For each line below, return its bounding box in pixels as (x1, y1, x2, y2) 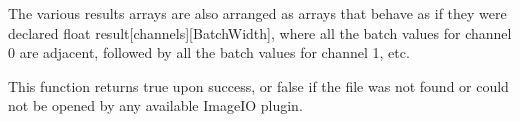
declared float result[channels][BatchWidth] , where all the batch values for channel (8, 22, 512, 43)
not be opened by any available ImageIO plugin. (8, 95, 303, 116)
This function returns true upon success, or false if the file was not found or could (8, 75, 509, 96)
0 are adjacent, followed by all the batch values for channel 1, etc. (8, 42, 410, 63)
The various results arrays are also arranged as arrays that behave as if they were (8, 3, 507, 23)
